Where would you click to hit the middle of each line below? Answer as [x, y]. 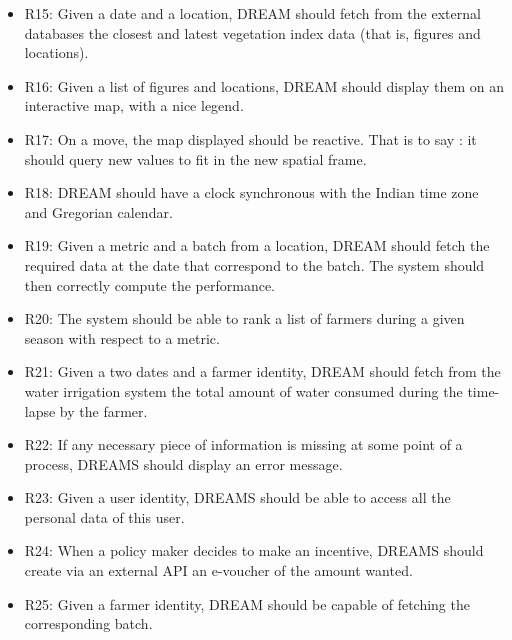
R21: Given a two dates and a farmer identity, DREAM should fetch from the [262, 371]
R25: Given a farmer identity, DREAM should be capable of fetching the [247, 603]
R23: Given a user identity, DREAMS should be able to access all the [237, 497]
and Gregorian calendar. [98, 211]
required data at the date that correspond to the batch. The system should [254, 264]
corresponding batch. [88, 623]
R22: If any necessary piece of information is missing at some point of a [243, 444]
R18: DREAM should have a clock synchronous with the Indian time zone [251, 192]
